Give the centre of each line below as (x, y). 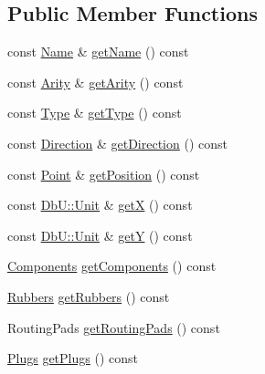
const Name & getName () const (98, 52)
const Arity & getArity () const (95, 82)
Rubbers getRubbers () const (89, 296)
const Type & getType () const (95, 113)
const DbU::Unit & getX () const (100, 205)
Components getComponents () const (112, 266)
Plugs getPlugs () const (73, 358)
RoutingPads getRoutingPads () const (114, 327)
